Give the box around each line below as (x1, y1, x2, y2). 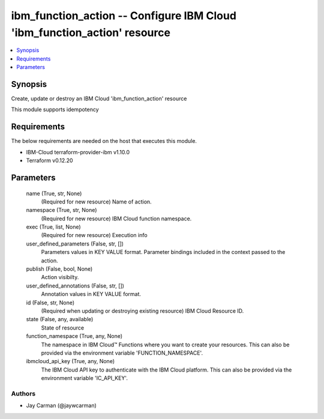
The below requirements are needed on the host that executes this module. (11, 137, 197, 145)
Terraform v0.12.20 (26, 157, 73, 164)
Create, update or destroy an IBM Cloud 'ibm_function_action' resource (11, 95, 187, 102)
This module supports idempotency (11, 106, 99, 113)
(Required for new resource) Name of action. (41, 198, 152, 205)
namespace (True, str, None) (26, 206, 97, 214)
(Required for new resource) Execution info (41, 232, 148, 239)
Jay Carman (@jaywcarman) (26, 402, 97, 409)
